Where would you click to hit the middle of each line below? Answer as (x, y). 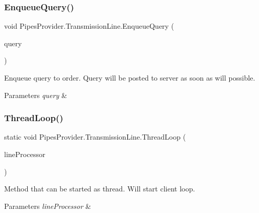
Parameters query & (36, 95)
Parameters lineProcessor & (48, 206)
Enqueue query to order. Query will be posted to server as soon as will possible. (130, 78)
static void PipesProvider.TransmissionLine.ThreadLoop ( (95, 137)
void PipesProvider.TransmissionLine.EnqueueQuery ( (89, 26)
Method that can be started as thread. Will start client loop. (100, 189)
